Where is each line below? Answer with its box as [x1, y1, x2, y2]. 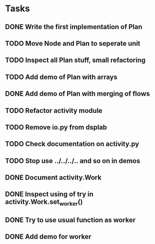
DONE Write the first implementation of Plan [5, 23, 143, 31]
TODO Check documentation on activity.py [5, 140, 139, 148]
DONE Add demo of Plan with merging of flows [5, 90, 151, 98]
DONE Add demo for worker [5, 233, 92, 241]
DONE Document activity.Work [5, 174, 102, 182]
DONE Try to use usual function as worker [5, 216, 136, 224]
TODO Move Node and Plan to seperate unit [5, 39, 141, 47]
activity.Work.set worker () [5, 198, 83, 208]
